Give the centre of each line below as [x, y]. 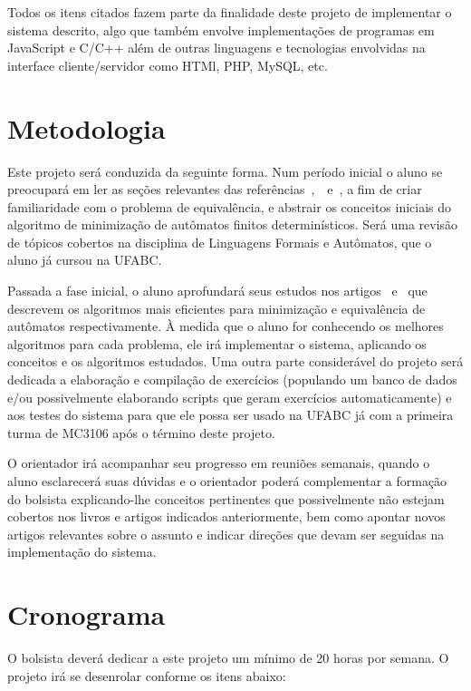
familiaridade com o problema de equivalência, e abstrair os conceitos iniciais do [230, 206]
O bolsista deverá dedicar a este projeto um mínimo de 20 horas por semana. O [228, 658]
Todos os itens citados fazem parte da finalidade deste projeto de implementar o [230, 12]
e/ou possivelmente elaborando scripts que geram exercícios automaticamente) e [230, 397]
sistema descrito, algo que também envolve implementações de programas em [221, 29]
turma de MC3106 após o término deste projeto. [141, 432]
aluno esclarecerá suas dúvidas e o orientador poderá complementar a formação [227, 481]
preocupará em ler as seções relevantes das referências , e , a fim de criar [215, 189]
